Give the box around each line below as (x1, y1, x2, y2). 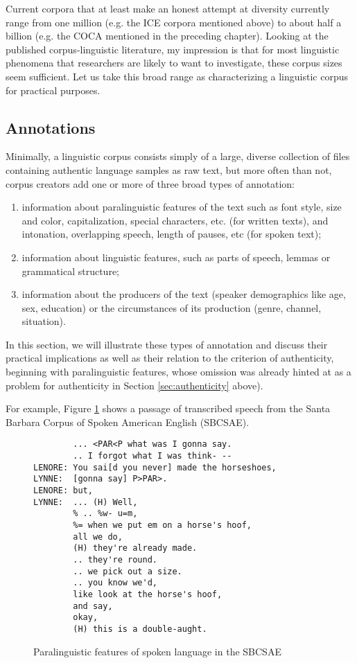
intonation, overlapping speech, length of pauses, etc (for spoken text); (21, 227, 322, 241)
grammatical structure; (21, 263, 119, 278)
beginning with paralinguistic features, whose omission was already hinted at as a (6, 364, 351, 379)
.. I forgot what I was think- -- (73, 451, 232, 461)
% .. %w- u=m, (73, 509, 138, 519)
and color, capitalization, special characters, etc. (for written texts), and (21, 213, 329, 227)
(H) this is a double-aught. (73, 624, 207, 634)
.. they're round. (73, 555, 157, 565)
